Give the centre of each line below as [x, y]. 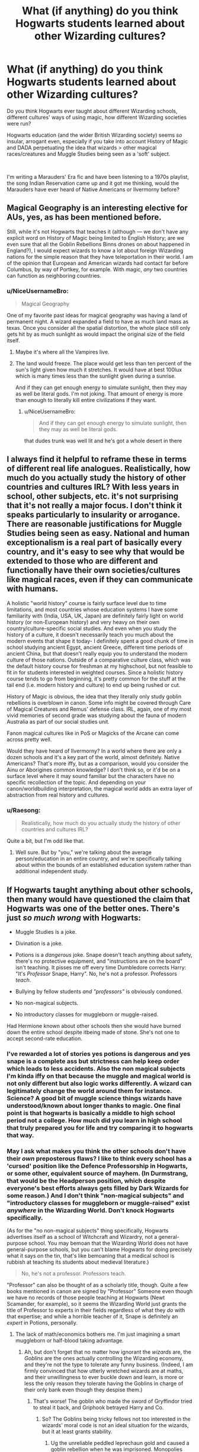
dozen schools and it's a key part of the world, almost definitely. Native [93, 757]
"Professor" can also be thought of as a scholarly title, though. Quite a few [97, 1285]
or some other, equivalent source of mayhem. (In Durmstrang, [97, 1173]
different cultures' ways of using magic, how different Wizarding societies [97, 117]
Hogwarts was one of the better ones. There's [93, 908]
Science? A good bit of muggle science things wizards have [94, 1098]
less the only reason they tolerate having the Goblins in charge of [104, 1383]
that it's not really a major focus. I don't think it [94, 505]
